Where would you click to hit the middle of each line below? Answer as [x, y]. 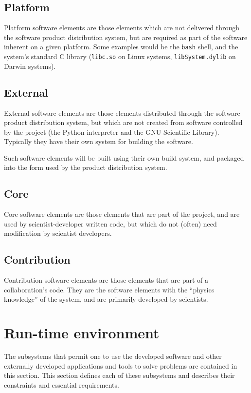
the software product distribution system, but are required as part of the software [126, 37]
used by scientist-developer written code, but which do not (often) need [110, 223]
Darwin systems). [30, 66]
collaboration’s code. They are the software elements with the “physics [109, 289]
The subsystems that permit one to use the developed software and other [113, 356]
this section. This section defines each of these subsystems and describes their [119, 375]
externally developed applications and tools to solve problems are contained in [121, 365]
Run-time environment [82, 333]
